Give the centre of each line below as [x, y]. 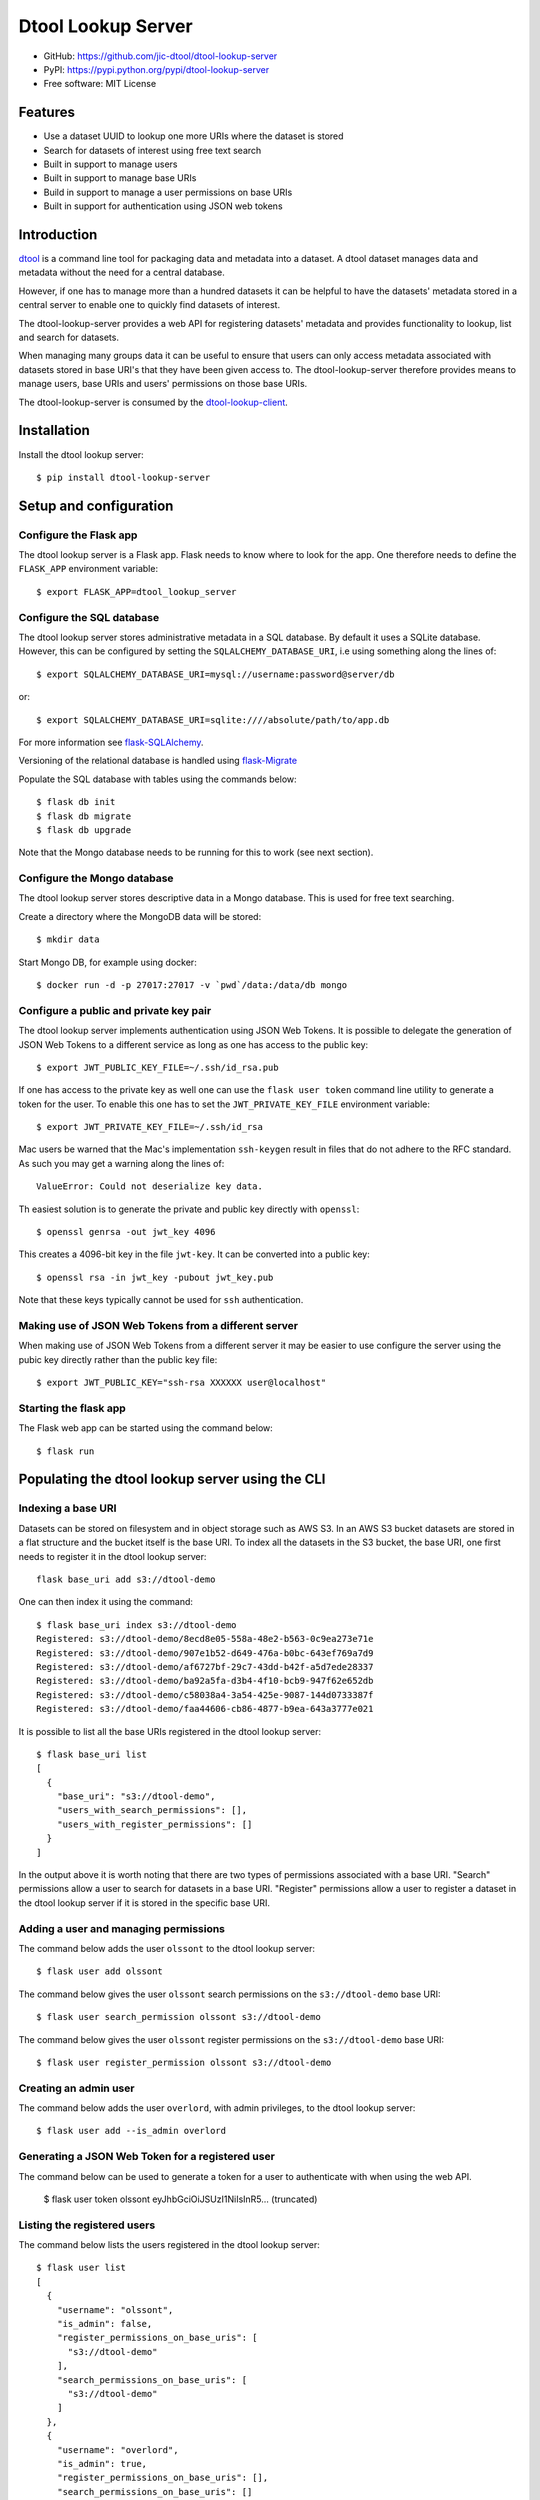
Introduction [58, 234]
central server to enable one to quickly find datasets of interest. [149, 305]
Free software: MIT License [100, 84]
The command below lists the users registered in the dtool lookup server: [169, 2245]
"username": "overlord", [117, 2449]
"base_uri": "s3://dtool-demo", [136, 1796]
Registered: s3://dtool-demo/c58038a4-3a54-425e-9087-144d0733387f [205, 1694]
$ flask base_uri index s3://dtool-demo [136, 1624]
